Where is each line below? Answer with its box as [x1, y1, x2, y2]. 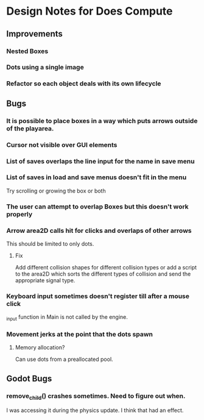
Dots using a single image [6, 63, 84, 71]
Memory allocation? [15, 344, 65, 351]
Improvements [6, 29, 63, 39]
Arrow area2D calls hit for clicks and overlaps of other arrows [6, 226, 192, 235]
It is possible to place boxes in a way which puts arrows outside [6, 116, 198, 125]
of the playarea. [6, 124, 54, 132]
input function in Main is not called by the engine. [6, 313, 128, 322]
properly [6, 210, 33, 218]
